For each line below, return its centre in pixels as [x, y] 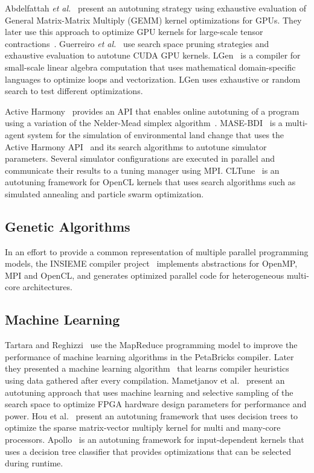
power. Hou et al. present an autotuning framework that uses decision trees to [152, 415]
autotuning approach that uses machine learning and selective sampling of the [149, 392]
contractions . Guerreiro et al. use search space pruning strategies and [137, 43]
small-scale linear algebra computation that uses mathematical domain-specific [150, 67]
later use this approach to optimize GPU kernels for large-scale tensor [134, 32]
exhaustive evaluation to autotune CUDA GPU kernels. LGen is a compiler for [153, 55]
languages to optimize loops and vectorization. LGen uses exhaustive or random [153, 79]
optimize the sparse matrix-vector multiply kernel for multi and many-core [143, 427]
